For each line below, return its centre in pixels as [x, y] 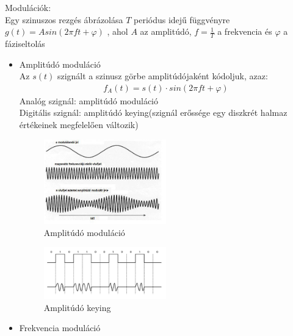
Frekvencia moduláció [60, 328]
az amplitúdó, [166, 31]
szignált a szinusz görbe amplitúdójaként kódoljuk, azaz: [162, 76]
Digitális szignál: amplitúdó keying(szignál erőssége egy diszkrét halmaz [153, 113]
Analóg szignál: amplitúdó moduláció [89, 100]
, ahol [118, 31]
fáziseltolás [25, 44]
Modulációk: [28, 7]
